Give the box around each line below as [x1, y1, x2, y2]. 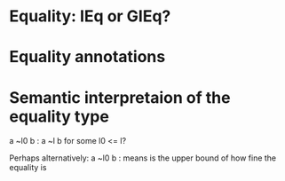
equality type [9, 106, 109, 126]
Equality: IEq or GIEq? [9, 6, 171, 27]
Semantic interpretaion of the [9, 87, 231, 107]
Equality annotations [9, 47, 166, 67]
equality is [9, 162, 47, 173]
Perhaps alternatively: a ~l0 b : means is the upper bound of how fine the [9, 153, 277, 163]
